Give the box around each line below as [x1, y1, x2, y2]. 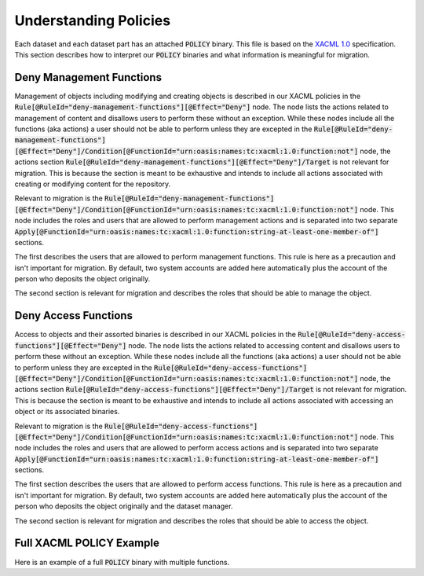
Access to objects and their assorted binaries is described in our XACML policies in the [14, 330, 296, 339]
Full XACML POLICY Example [14, 537, 160, 550]
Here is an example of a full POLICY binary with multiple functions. [14, 557, 230, 567]
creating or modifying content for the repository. [14, 179, 171, 189]
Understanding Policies [14, 12, 171, 29]
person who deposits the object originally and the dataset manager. [14, 501, 233, 511]
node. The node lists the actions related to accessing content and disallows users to [128, 340, 400, 350]
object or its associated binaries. [14, 407, 120, 416]
